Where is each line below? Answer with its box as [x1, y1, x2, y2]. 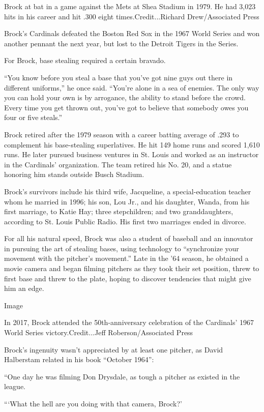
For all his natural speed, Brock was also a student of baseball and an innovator [4, 233, 253, 244]
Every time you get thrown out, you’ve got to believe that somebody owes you [4, 102, 249, 112]
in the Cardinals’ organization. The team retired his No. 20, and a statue [4, 159, 232, 169]
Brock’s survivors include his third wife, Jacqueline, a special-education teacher [4, 186, 251, 196]
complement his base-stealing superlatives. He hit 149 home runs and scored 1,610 [4, 139, 260, 150]
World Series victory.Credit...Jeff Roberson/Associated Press [4, 327, 193, 338]
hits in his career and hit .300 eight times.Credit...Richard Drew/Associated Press [4, 11, 259, 21]
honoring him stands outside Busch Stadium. [4, 169, 144, 180]
